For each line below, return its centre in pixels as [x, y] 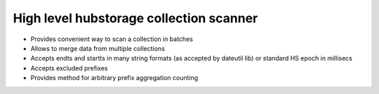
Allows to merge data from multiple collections [98, 48]
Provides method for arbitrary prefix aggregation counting [114, 78]
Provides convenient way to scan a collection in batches [112, 39]
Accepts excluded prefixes [69, 68]
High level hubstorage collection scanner [135, 18]
